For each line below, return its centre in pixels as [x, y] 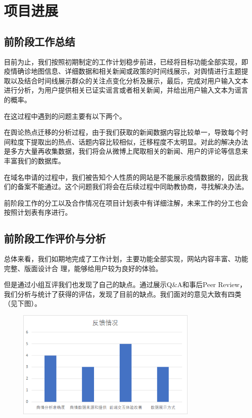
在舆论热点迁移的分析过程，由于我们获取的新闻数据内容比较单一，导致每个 [123, 132]
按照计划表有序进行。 [38, 212]
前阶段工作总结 [39, 41]
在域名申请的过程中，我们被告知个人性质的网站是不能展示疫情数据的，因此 [123, 177]
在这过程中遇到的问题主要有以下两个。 [65, 116]
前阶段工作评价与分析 [55, 238]
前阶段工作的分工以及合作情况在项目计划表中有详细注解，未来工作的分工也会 [126, 202]
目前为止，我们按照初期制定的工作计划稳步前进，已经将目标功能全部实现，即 [126, 61]
